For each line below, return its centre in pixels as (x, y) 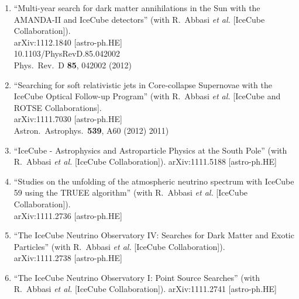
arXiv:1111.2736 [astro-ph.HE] (68, 215)
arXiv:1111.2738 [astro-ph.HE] (68, 258)
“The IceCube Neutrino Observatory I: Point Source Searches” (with (137, 277)
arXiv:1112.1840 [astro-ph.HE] (68, 42)
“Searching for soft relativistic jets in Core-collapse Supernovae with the (143, 84)
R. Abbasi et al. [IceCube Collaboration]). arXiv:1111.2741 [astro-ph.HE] (145, 289)
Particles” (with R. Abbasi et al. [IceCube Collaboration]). (119, 246)
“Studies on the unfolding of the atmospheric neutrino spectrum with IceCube (154, 181)
